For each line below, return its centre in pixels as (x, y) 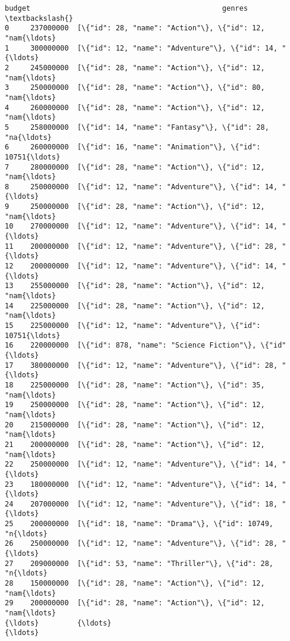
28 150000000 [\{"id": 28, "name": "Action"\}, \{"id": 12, (135, 584)
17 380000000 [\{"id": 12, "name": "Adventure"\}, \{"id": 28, (141, 365)
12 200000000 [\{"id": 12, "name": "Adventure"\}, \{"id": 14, (141, 266)
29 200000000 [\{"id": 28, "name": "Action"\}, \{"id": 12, (135, 603)
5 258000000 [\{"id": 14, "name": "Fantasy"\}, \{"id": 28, (137, 127)
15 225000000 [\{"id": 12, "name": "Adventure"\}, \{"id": (133, 326)
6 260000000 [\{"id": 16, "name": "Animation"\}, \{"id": (133, 147)
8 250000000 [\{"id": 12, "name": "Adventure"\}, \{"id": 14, (141, 187)
